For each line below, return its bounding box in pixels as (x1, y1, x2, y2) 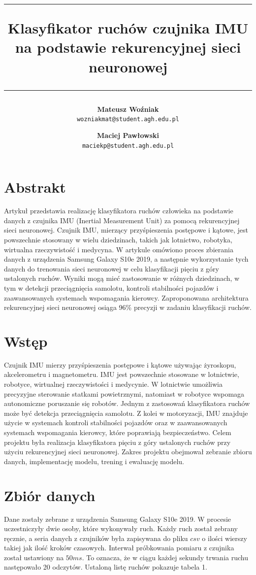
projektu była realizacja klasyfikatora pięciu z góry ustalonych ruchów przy (4, 437, 231, 447)
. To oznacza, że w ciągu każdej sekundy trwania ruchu (82, 552, 248, 562)
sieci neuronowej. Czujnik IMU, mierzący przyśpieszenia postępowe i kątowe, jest (4, 225, 248, 235)
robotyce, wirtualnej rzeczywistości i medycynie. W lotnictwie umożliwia (4, 379, 223, 389)
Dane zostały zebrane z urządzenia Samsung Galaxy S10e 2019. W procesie (4, 513, 231, 524)
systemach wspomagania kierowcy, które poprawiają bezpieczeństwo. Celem (4, 427, 231, 437)
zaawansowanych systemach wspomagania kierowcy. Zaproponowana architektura (4, 292, 249, 303)
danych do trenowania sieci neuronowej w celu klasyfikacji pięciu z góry (4, 263, 219, 273)
